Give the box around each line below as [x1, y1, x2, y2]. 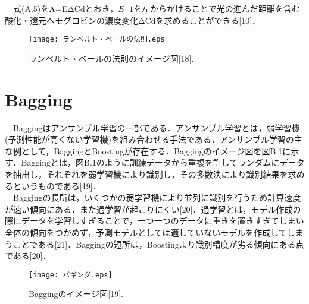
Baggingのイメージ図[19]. [29, 287, 123, 300]
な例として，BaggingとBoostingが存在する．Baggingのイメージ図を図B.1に [5, 144, 291, 157]
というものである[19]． [13, 179, 101, 192]
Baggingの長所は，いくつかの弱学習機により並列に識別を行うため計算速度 [13, 191, 301, 204]
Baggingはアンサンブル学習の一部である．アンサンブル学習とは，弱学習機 [13, 121, 300, 134]
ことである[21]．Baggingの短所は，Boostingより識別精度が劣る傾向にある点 [13, 237, 304, 250]
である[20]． [5, 249, 51, 262]
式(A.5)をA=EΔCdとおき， [13, 2, 118, 14]
